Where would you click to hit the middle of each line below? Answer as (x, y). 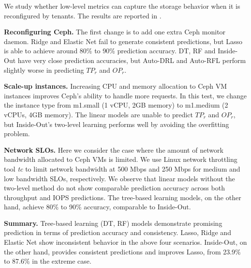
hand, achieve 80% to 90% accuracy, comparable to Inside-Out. (97, 207)
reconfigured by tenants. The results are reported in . (83, 15)
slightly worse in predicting (44, 70)
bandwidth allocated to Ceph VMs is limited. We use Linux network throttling (121, 159)
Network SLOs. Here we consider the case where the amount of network (114, 150)
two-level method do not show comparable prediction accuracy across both (114, 188)
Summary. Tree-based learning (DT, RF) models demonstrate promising (113, 223)
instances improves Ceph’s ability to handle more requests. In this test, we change (125, 95)
